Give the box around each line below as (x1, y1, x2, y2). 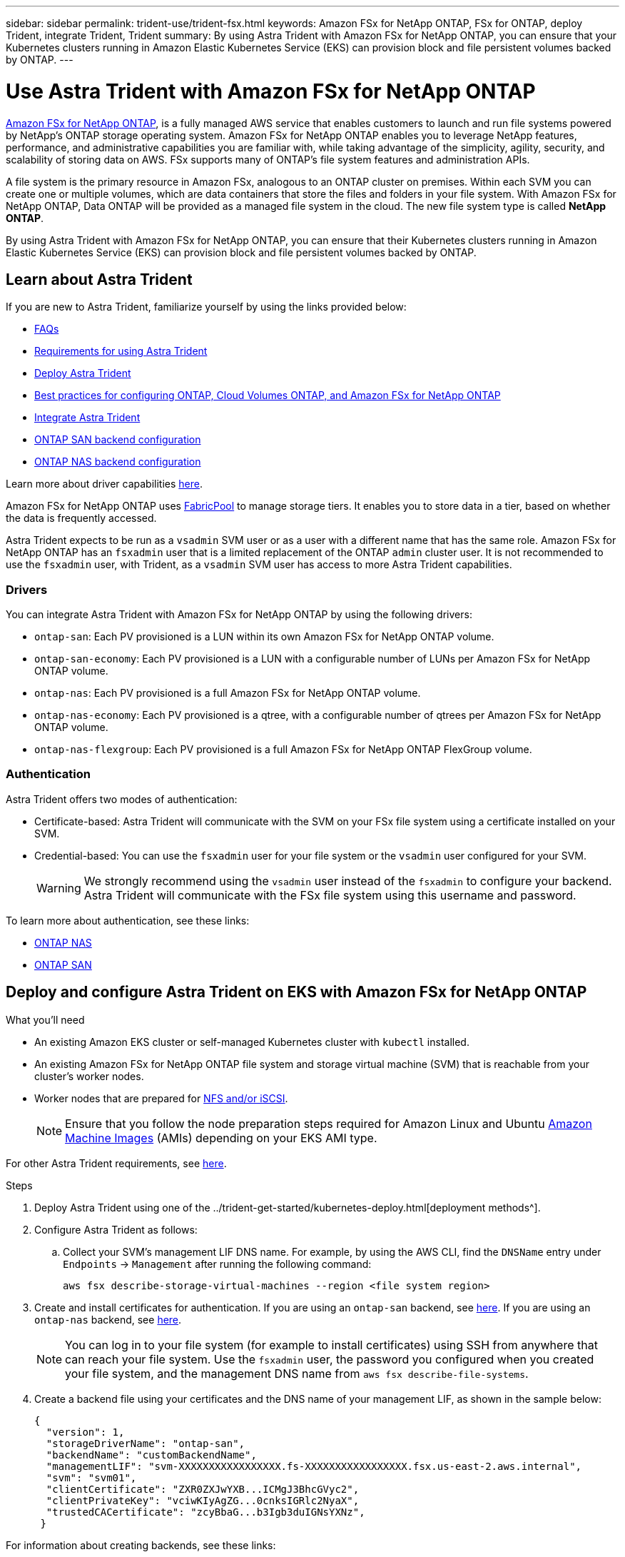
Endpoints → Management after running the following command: (63, 1257, 372, 1270)
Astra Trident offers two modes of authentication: (6, 792, 238, 805)
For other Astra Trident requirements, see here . (6, 1157, 227, 1169)
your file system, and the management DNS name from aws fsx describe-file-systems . (65, 1366, 529, 1381)
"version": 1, (46, 1426, 125, 1438)
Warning (36, 880, 81, 895)
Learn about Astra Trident (6, 270, 193, 288)
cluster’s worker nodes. (34, 1069, 144, 1082)
